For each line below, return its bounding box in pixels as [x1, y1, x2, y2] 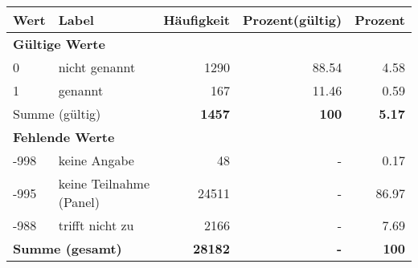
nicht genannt [58, 58, 136, 76]
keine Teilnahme [58, 174, 150, 193]
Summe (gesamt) [13, 239, 122, 258]
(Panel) [58, 193, 100, 211]
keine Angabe [58, 151, 134, 169]
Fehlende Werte [13, 128, 115, 146]
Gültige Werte [13, 35, 105, 53]
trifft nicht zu [58, 216, 134, 234]
